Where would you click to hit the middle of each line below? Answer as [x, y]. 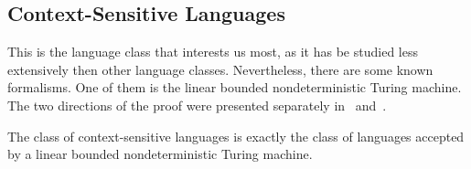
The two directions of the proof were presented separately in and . [197, 105]
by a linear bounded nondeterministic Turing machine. [160, 154]
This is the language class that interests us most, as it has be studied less [213, 52]
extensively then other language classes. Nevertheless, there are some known [220, 69]
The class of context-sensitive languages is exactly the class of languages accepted [236, 136]
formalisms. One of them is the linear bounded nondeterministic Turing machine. [235, 87]
